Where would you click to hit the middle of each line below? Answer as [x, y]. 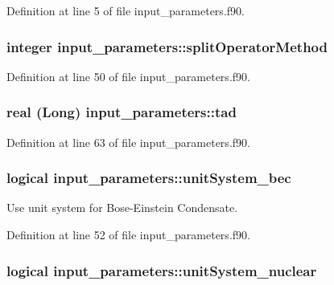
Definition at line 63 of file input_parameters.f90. [128, 142]
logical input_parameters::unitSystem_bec [149, 178]
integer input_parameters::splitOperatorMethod [167, 46]
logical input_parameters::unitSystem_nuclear [162, 270]
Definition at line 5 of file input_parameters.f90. [126, 10]
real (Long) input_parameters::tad [122, 112]
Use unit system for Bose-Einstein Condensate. [122, 208]
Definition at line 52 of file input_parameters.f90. [128, 235]
